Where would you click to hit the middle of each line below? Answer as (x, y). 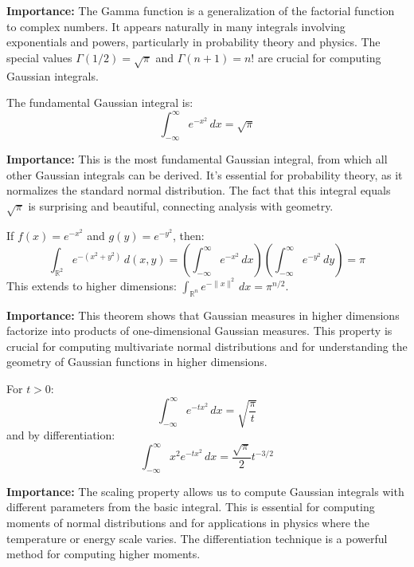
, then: (189, 235)
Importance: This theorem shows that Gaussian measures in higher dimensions (203, 315)
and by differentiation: (61, 435)
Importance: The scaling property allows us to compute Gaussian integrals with (205, 491)
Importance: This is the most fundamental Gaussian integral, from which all (197, 159)
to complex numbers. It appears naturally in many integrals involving (176, 26)
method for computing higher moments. (103, 554)
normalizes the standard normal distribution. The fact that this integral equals (199, 190)
